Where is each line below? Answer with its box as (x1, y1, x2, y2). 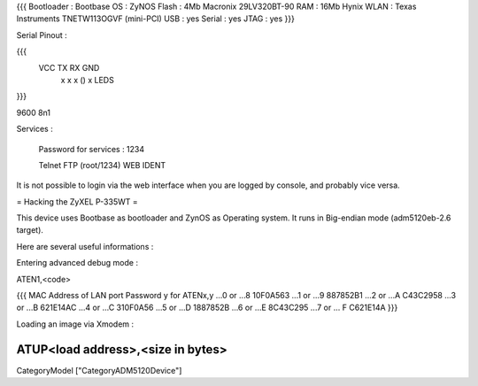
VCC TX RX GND (38, 62, 100, 73)
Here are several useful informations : (16, 241, 154, 251)
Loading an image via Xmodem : (16, 319, 135, 329)
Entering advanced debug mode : (16, 258, 139, 268)
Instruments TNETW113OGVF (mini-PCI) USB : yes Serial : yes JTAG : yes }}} (16, 13, 296, 24)
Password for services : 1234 (38, 143, 145, 154)
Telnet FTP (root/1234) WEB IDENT (38, 159, 166, 170)
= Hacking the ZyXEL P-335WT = (16, 196, 139, 207)
